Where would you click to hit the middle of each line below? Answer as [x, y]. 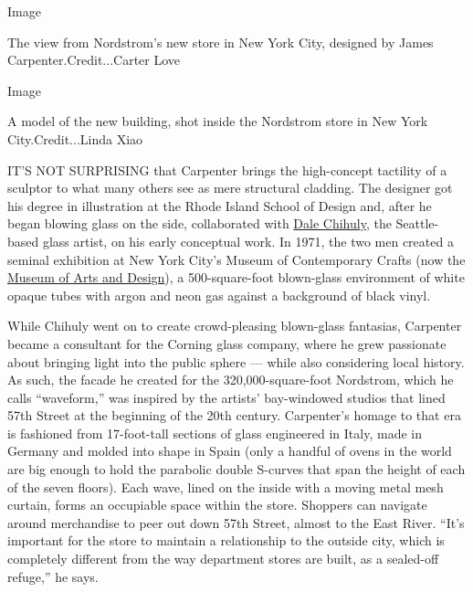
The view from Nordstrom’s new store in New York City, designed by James [221, 42]
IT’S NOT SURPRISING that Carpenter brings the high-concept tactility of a [227, 169]
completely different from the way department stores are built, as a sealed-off [223, 559]
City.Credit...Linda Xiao [75, 138]
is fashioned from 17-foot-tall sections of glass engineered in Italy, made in [215, 433]
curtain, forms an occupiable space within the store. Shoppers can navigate [217, 505]
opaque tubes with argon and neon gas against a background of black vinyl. [219, 295]
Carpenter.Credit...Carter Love [94, 60]
